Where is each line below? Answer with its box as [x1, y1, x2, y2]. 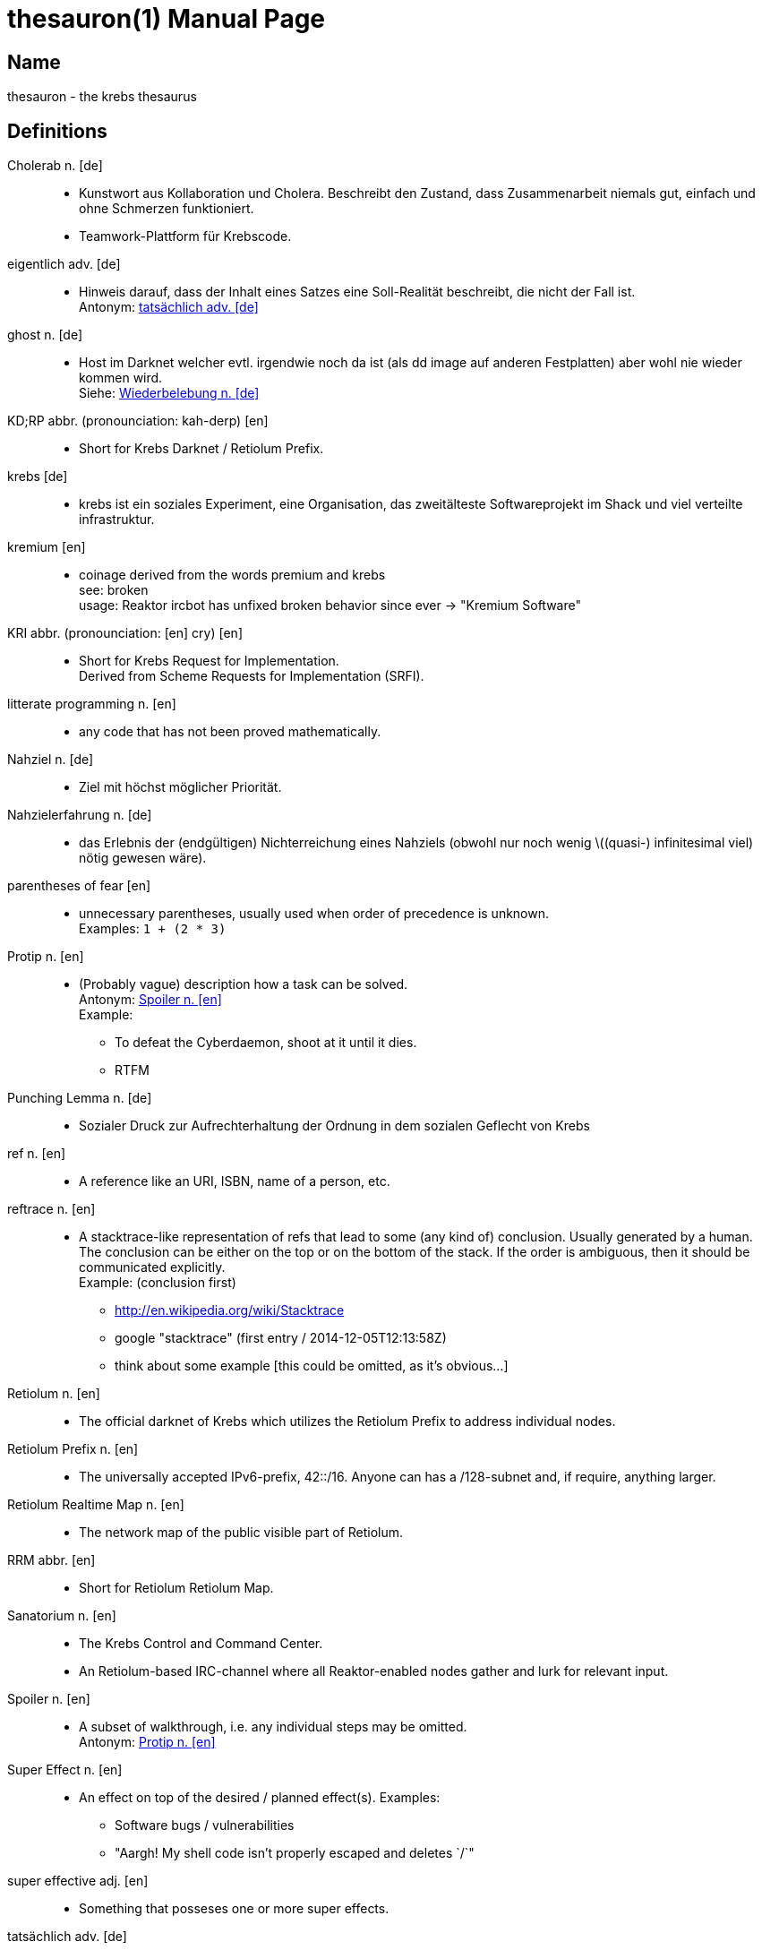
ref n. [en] [7, 1146, 66, 1162]
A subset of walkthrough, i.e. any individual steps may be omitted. [79, 1719, 467, 1735]
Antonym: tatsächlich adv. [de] [79, 299, 259, 315]
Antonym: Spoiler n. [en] [79, 992, 222, 1008]
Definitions [7, 119, 107, 142]
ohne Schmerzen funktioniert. [79, 201, 254, 217]
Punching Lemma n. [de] [7, 1090, 152, 1106]
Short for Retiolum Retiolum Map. [79, 1580, 274, 1596]
